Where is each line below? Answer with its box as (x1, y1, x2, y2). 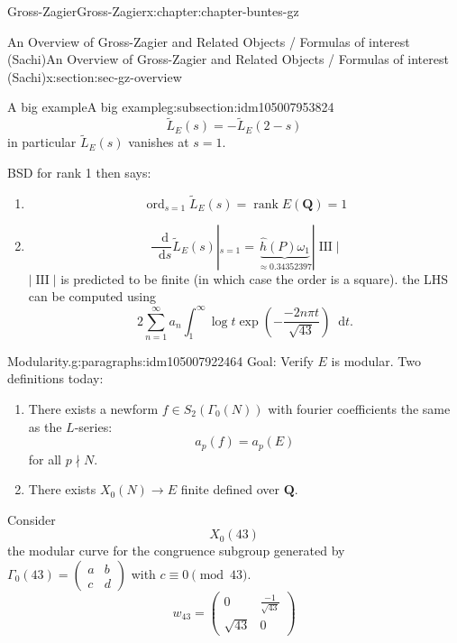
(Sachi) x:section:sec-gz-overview (7, 67, 182, 86)
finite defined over (180, 480, 279, 499)
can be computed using (28, 287, 157, 306)
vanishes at (128, 133, 189, 152)
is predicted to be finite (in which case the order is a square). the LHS (60, 269, 449, 288)
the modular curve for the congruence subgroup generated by (7, 541, 345, 560)
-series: (74, 417, 113, 436)
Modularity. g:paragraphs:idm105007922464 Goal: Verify (7, 351, 314, 370)
